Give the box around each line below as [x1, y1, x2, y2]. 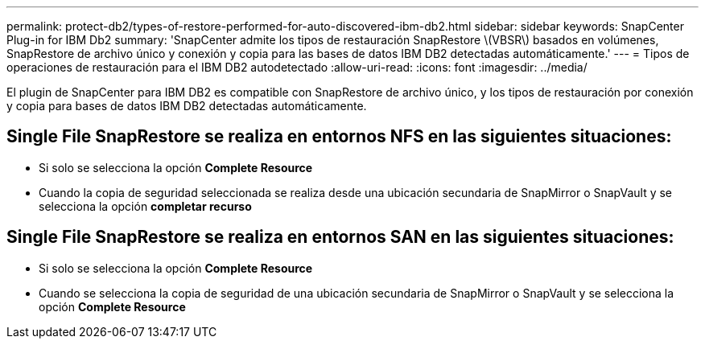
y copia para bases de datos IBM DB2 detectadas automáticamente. [6, 99, 367, 113]
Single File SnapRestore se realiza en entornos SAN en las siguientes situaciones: [6, 227, 674, 248]
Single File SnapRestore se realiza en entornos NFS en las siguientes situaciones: [6, 126, 672, 147]
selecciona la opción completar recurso [39, 199, 252, 213]
